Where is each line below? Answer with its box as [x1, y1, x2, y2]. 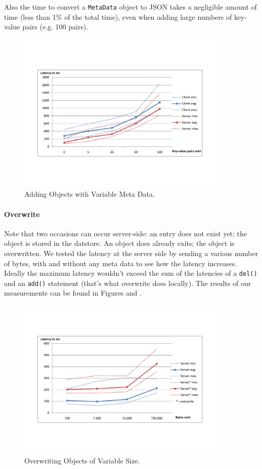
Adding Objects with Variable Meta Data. [24, 189, 155, 199]
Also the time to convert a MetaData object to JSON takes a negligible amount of [4, 2, 257, 12]
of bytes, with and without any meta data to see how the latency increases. [4, 258, 237, 268]
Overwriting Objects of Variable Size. [24, 455, 140, 465]
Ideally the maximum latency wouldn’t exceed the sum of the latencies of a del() [4, 268, 257, 278]
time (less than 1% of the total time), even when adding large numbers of [4, 11, 232, 22]
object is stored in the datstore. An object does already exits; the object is [4, 238, 235, 248]
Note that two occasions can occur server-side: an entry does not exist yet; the [4, 228, 247, 238]
